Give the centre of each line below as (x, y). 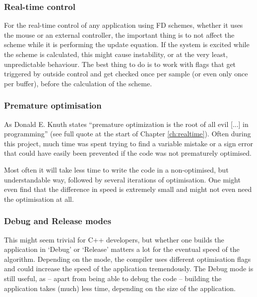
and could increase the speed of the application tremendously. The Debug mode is (129, 268)
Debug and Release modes (58, 221)
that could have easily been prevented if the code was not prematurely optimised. (128, 153)
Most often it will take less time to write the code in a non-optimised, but (116, 169)
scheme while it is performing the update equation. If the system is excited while (127, 44)
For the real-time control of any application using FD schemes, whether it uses (124, 25)
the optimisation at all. (39, 199)
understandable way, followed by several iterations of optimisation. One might (122, 179)
